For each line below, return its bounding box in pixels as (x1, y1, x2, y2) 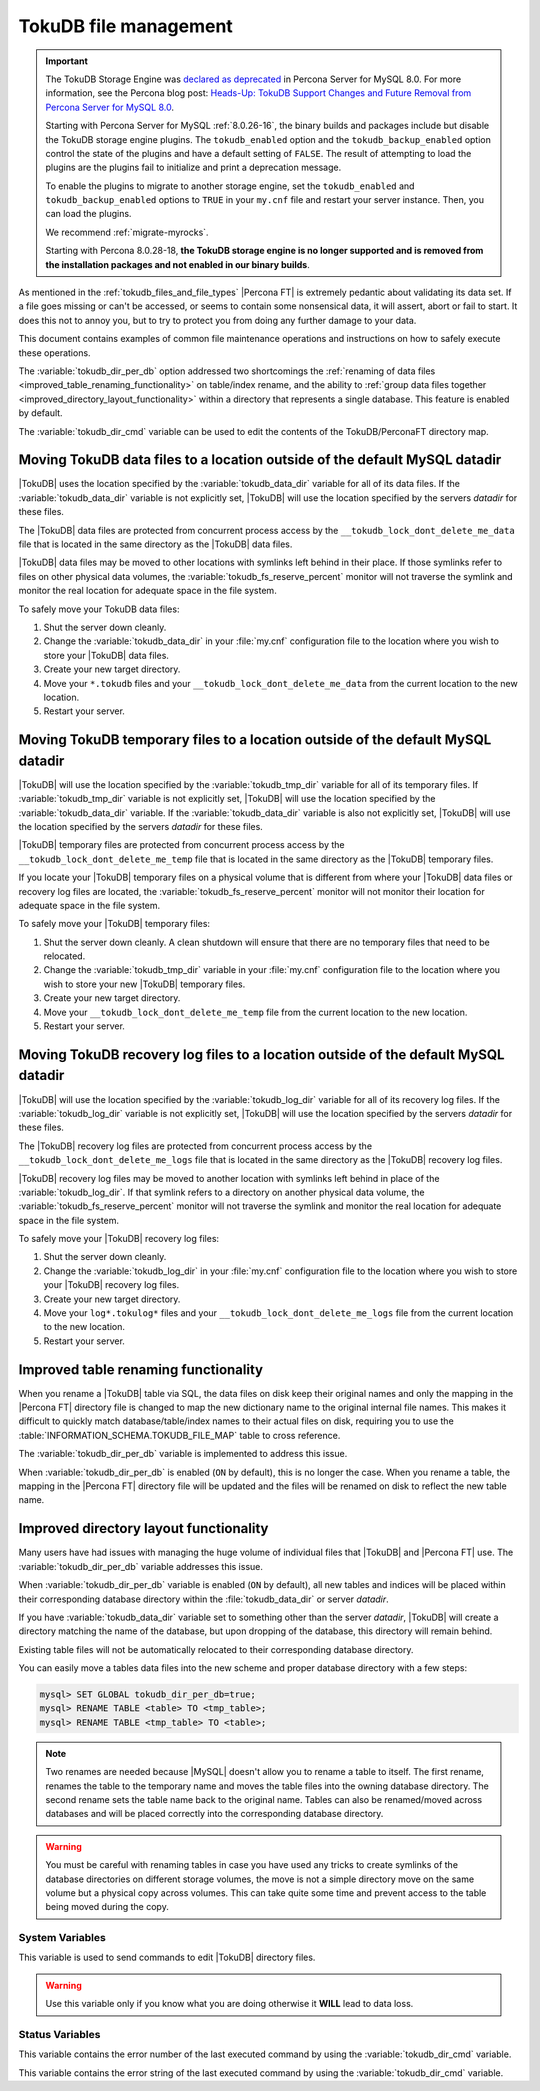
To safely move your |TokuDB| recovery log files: (18, 1233, 220, 1245)
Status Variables (18, 2028, 101, 2042)
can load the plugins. (45, 208, 132, 220)
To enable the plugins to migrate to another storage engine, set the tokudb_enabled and (45, 180, 415, 192)
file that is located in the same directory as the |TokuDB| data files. (18, 538, 293, 550)
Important (45, 55, 89, 67)
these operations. (18, 346, 91, 359)
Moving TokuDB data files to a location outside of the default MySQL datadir (18, 451, 502, 469)
